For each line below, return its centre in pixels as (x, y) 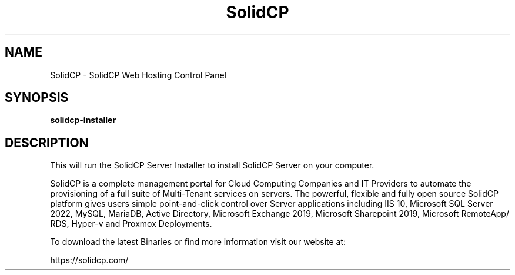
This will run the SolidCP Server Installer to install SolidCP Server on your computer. (212, 165)
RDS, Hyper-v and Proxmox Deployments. (131, 224)
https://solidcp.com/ (89, 260)
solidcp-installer (83, 120)
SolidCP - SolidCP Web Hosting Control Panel (138, 75)
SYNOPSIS (37, 98)
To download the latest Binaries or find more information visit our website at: (198, 242)
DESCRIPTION (47, 143)
